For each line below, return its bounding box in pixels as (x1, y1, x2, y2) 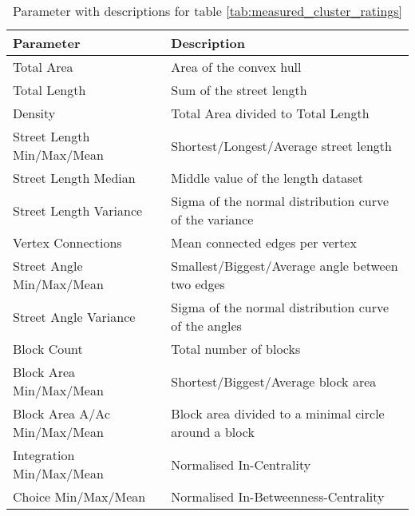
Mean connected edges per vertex (171, 233, 357, 252)
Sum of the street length (171, 81, 307, 99)
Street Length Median (13, 169, 136, 187)
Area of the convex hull (171, 58, 302, 76)
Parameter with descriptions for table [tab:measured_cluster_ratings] (12, 2, 403, 20)
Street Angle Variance (13, 307, 136, 326)
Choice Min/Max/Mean (13, 487, 146, 506)
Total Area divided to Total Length (171, 104, 370, 122)
